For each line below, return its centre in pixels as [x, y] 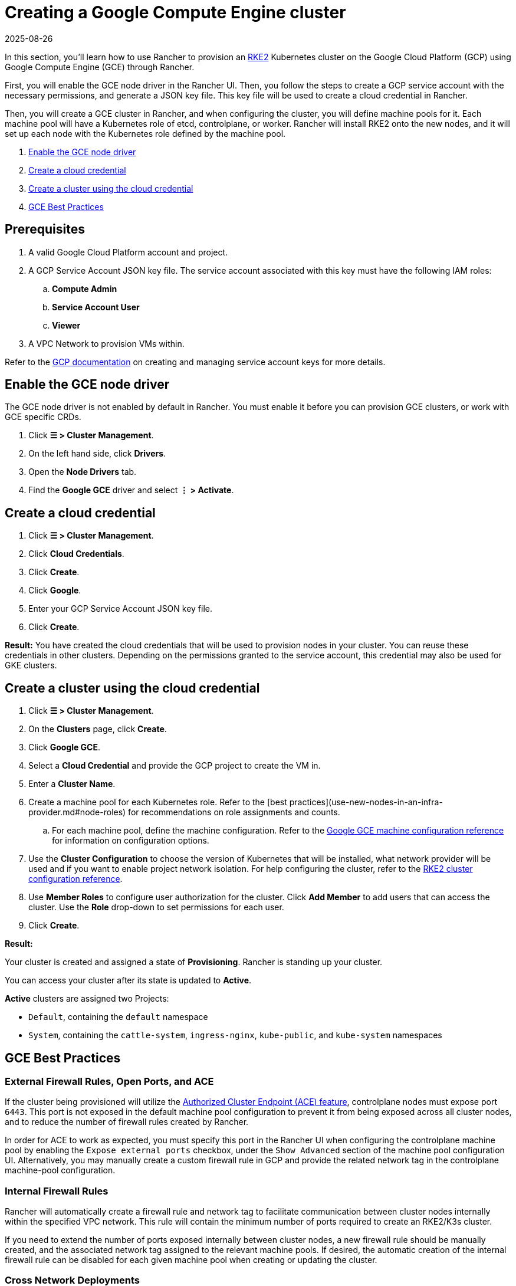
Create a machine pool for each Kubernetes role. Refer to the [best [158, 802]
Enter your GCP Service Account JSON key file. [121, 609]
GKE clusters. [31, 665]
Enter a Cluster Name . [72, 784]
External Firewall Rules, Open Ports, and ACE [109, 1081]
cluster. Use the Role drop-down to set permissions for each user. [156, 907]
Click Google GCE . [65, 747]
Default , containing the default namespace [118, 1017]
